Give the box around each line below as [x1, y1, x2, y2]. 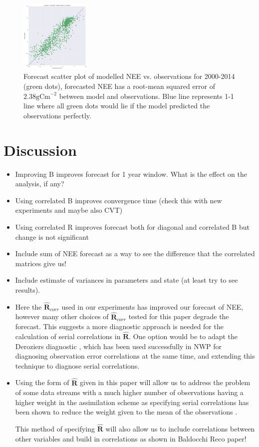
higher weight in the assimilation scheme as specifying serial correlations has [15, 397, 249, 407]
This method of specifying [15, 424, 95, 434]
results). [15, 284, 40, 295]
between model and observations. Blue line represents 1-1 [59, 90, 234, 101]
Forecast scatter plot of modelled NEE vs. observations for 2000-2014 [23, 71, 235, 81]
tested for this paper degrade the [128, 311, 229, 322]
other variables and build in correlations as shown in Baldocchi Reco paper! [15, 433, 247, 444]
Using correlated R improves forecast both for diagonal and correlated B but [15, 221, 250, 232]
